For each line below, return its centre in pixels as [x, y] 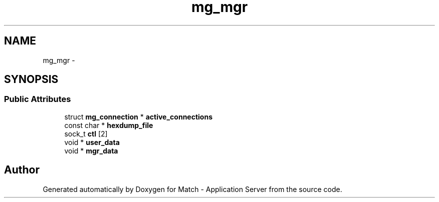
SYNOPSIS [31, 79]
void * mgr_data [91, 150]
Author [22, 170]
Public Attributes [38, 99]
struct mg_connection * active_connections [138, 116]
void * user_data [92, 142]
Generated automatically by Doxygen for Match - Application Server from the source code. [192, 189]
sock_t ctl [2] [86, 133]
